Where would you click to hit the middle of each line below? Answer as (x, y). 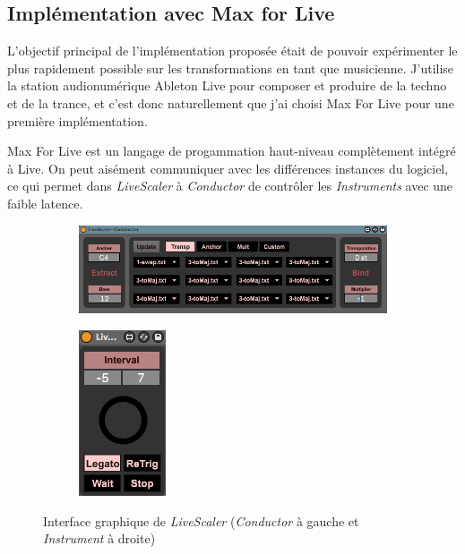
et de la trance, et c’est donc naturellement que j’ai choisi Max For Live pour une (231, 102)
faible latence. (45, 203)
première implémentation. (77, 120)
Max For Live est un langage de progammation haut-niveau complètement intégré (232, 151)
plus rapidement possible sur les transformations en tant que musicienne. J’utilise (231, 68)
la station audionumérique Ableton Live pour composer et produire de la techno (227, 85)
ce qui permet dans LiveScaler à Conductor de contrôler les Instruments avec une (230, 186)
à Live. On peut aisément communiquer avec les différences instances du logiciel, (228, 168)
